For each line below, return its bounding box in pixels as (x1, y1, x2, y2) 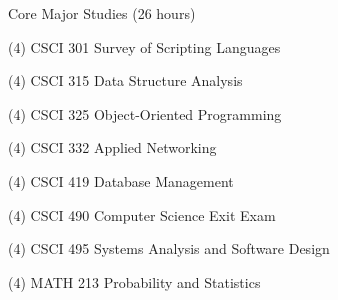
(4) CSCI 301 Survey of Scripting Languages (8, 36, 281, 57)
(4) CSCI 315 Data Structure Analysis (8, 70, 243, 91)
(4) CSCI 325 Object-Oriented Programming (8, 103, 282, 124)
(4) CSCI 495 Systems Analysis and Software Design (8, 238, 330, 259)
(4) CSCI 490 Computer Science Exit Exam (8, 204, 276, 225)
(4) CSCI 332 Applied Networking (8, 137, 217, 158)
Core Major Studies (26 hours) (8, 3, 196, 23)
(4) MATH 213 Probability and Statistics (8, 271, 261, 292)
